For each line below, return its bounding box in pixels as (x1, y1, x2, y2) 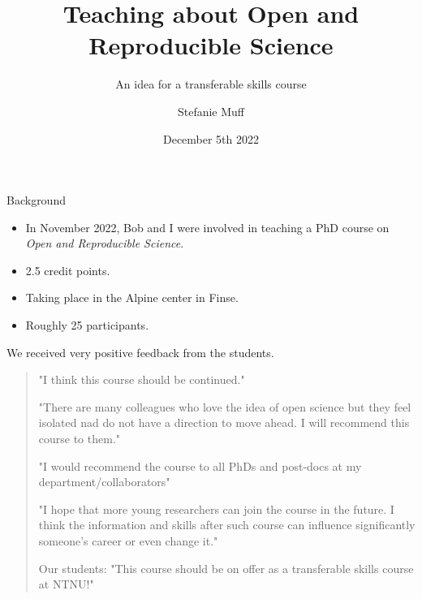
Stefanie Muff (177, 102, 245, 119)
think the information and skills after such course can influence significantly (38, 516, 416, 533)
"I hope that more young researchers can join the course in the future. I (38, 500, 394, 517)
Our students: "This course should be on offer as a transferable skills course (38, 559, 414, 576)
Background (6, 192, 66, 209)
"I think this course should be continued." (38, 371, 245, 388)
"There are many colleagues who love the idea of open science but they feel (38, 398, 411, 415)
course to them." (38, 430, 121, 447)
